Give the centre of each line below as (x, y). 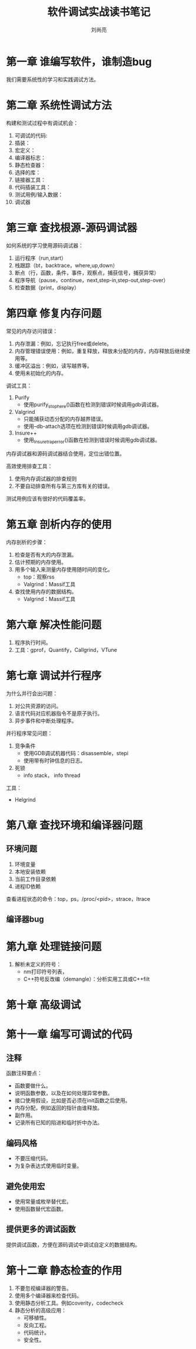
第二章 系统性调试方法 (59, 105)
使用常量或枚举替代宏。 (43, 1201)
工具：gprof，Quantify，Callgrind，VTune (66, 649)
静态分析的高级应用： (40, 1310)
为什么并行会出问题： (32, 693)
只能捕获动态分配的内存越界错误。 (65, 419)
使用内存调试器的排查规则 (46, 479)
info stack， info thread (52, 775)
